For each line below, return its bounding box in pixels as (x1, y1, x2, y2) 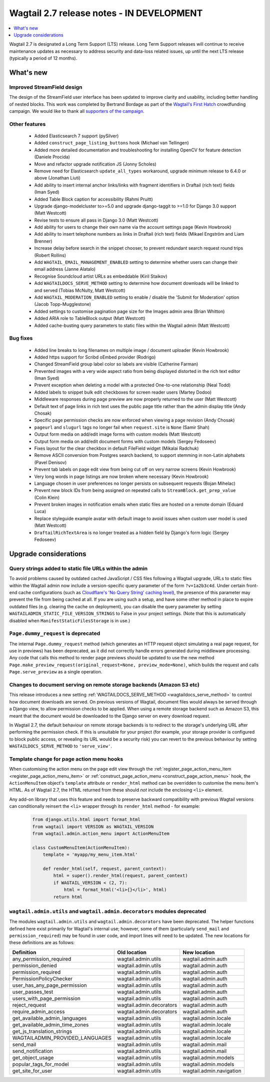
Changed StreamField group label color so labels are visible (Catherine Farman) (34, 361, 198, 367)
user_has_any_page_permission (12, 982, 87, 989)
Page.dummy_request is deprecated (9, 630, 100, 637)
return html (53, 894, 82, 899)
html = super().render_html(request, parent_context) (53, 873, 188, 878)
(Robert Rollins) (34, 252, 66, 258)
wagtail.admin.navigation (182, 1067, 242, 1074)
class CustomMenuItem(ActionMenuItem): (32, 845, 130, 850)
